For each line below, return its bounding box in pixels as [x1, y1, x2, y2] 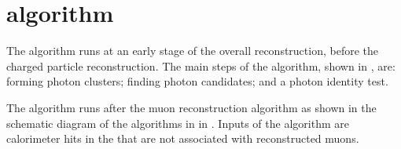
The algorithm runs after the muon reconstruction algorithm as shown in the [6, 99, 377, 115]
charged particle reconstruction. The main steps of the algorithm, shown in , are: [6, 57, 395, 74]
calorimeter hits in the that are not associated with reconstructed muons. [6, 130, 359, 147]
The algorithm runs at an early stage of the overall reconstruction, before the [6, 42, 379, 59]
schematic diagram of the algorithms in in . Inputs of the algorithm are [6, 114, 349, 131]
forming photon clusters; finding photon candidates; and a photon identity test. [6, 73, 388, 89]
